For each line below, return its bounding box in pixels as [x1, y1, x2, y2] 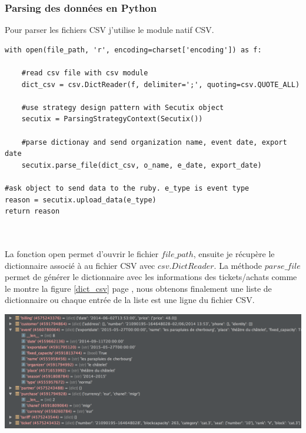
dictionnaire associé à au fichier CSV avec [5, 259, 155, 271]
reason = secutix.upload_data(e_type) [5, 195, 157, 204]
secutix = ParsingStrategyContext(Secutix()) [21, 115, 203, 124]
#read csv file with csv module [21, 69, 148, 77]
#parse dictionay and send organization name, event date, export [21, 138, 287, 146]
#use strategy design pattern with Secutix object [21, 103, 224, 112]
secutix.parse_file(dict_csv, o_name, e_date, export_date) [21, 161, 262, 169]
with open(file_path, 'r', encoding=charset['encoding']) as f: [5, 45, 262, 54]
